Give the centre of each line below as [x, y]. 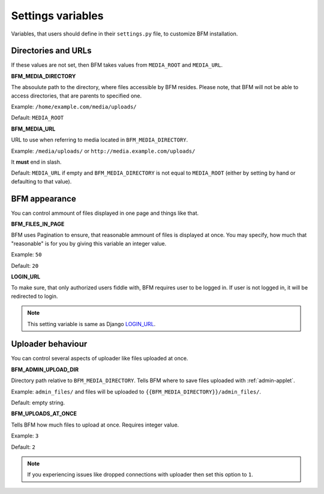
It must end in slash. [36, 162]
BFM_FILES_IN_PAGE [38, 224]
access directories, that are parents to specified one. [76, 96]
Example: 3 [25, 436]
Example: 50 [26, 255]
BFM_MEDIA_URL [33, 129]
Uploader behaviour [49, 344]
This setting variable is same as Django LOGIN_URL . [91, 324]
